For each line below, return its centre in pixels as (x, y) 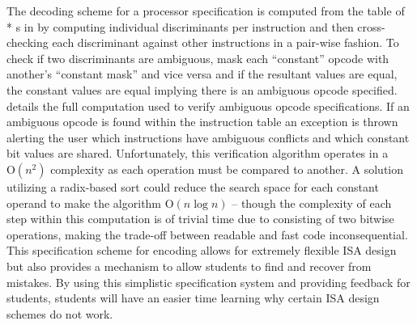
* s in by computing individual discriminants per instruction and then (180, 26)
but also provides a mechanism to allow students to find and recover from (189, 266)
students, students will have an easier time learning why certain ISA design (193, 298)
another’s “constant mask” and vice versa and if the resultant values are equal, (202, 74)
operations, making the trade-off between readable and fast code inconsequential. (207, 234)
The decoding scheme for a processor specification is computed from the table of (206, 11)
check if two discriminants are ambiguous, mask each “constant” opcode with (198, 58)
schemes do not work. (60, 313)
